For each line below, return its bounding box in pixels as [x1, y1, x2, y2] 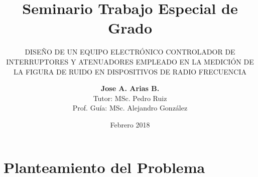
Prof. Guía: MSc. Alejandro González [72, 102, 188, 113]
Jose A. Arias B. [100, 83, 160, 93]
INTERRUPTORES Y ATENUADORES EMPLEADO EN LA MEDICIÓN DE [6, 56, 254, 66]
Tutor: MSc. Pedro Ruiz [93, 92, 167, 103]
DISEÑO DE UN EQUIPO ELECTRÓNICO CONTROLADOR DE [25, 46, 235, 57]
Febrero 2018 [110, 119, 150, 129]
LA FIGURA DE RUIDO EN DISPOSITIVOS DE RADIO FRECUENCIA [13, 66, 247, 76]
